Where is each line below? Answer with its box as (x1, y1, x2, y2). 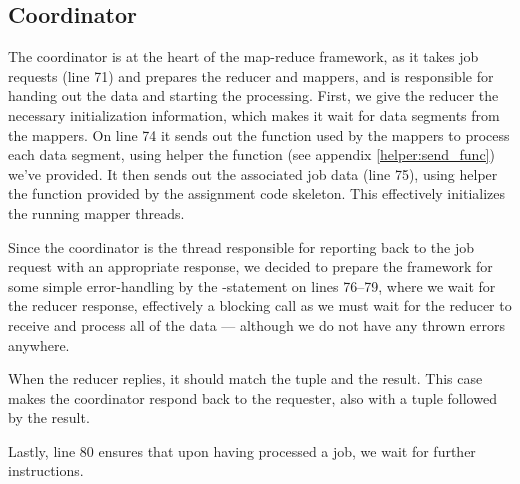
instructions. (8, 460, 84, 481)
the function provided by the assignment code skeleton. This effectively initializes (8, 183, 506, 204)
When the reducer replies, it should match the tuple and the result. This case (8, 368, 483, 389)
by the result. (8, 407, 90, 428)
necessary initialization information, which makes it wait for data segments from (8, 104, 500, 125)
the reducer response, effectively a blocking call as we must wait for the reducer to (8, 295, 512, 316)
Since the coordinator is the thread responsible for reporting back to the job (8, 236, 475, 257)
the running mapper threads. (8, 202, 185, 223)
